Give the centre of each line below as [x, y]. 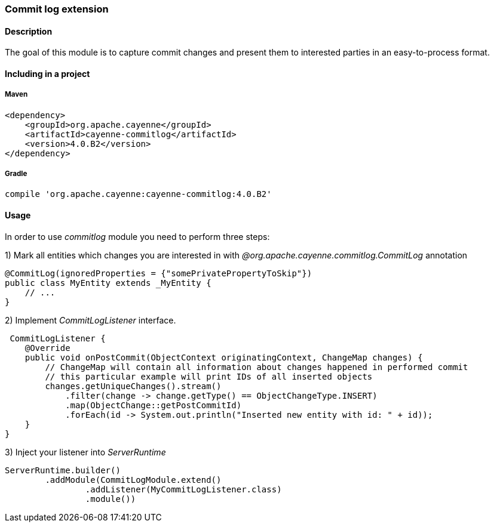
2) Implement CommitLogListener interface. [90, 320]
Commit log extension [57, 9]
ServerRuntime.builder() [63, 470]
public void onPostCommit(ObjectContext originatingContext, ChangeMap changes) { [224, 357]
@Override [47, 348]
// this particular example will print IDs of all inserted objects [209, 376]
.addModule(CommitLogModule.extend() [133, 480]
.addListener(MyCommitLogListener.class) [183, 489]
